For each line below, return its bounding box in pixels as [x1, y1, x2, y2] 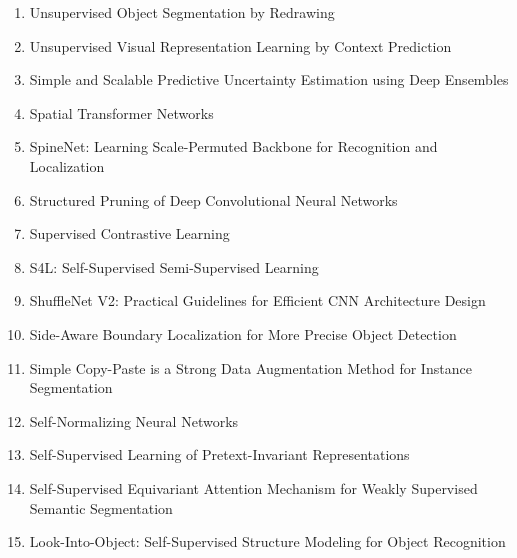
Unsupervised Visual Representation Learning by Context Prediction [29, 35, 452, 56]
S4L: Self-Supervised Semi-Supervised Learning [29, 256, 319, 277]
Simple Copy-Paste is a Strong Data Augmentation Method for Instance [29, 357, 472, 378]
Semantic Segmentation [29, 497, 173, 518]
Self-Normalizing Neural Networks [29, 410, 239, 431]
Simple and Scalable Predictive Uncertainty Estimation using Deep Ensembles [29, 69, 509, 90]
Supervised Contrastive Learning [29, 223, 230, 244]
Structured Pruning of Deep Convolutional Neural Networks [29, 189, 398, 210]
